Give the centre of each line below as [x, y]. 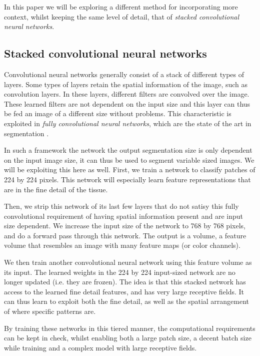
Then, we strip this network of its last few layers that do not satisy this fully [121, 206]
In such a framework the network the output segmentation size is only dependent [128, 150]
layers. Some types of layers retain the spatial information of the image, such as [126, 84]
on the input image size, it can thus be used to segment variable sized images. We [129, 159]
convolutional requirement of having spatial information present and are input [123, 216]
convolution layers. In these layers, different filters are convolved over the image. [127, 94]
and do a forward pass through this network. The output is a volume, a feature [125, 235]
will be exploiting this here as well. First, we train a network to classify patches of [130, 169]
